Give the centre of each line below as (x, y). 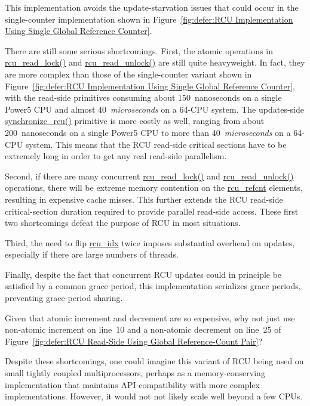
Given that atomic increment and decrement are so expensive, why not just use (150, 317)
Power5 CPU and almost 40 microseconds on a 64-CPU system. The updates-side (154, 109)
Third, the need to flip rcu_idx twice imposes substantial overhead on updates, (150, 242)
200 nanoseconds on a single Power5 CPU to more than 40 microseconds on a (148, 132)
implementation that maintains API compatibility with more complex (132, 384)
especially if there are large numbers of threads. (92, 254)
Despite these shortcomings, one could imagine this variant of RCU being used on (154, 361)
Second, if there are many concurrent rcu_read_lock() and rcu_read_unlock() (149, 176)
